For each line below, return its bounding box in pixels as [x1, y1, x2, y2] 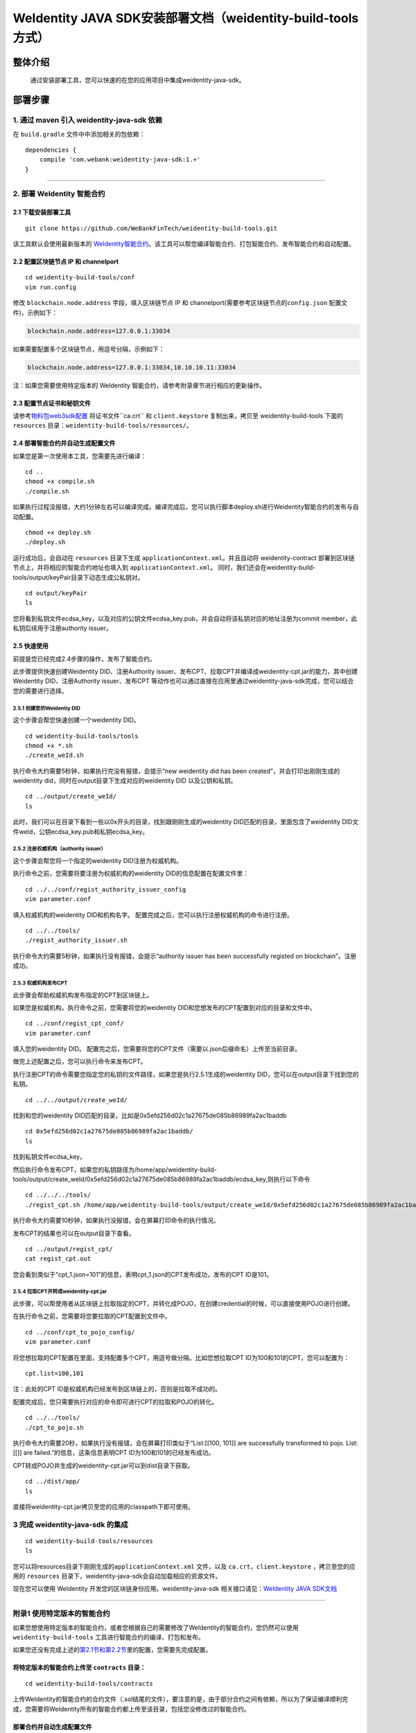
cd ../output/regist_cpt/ [25, 1245, 114, 1253]
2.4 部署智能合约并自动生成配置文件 [12, 439, 116, 447]
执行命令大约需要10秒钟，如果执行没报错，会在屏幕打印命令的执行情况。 [12, 1217, 220, 1225]
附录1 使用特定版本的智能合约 [12, 1609, 110, 1619]
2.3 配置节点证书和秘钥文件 [12, 399, 92, 407]
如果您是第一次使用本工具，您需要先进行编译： [12, 451, 147, 460]
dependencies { [25, 146, 77, 154]
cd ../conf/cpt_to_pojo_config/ [25, 1328, 135, 1336]
